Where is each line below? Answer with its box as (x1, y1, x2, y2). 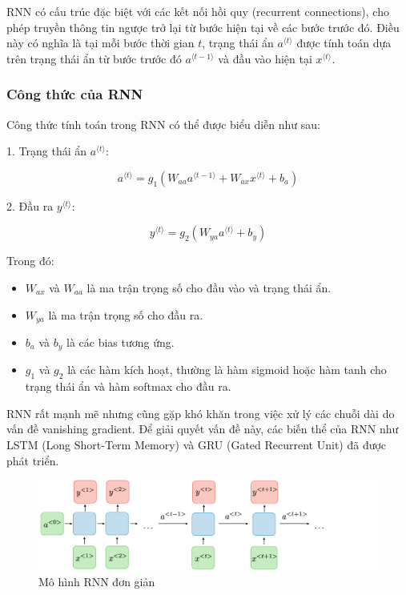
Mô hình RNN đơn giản (38, 573, 155, 589)
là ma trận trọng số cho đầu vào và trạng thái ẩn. (86, 279, 332, 295)
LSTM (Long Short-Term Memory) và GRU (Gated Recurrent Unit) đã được (6, 436, 387, 453)
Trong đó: (6, 252, 54, 269)
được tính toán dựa (296, 34, 392, 51)
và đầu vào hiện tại (218, 50, 312, 66)
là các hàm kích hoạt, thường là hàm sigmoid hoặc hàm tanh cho (67, 361, 387, 378)
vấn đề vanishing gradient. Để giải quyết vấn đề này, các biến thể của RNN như (6, 420, 399, 437)
